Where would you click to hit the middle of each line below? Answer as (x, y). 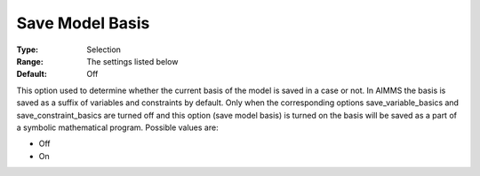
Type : (28, 50)
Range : (30, 61)
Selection (104, 50)
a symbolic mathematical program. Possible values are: (117, 127)
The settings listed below (132, 61)
